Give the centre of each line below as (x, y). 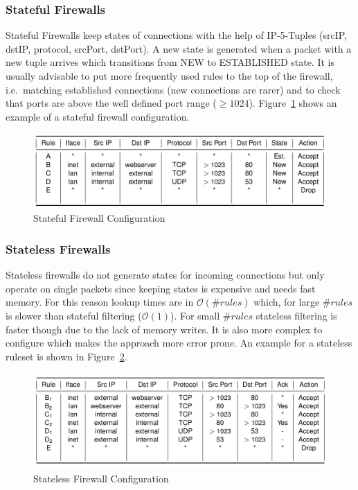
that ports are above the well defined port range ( (111, 103)
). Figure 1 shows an (293, 103)
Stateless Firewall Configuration (101, 478)
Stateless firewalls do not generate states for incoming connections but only (165, 275)
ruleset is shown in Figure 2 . (66, 356)
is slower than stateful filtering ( (74, 316)
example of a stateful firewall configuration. (98, 116)
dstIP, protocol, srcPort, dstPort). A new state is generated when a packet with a (179, 48)
